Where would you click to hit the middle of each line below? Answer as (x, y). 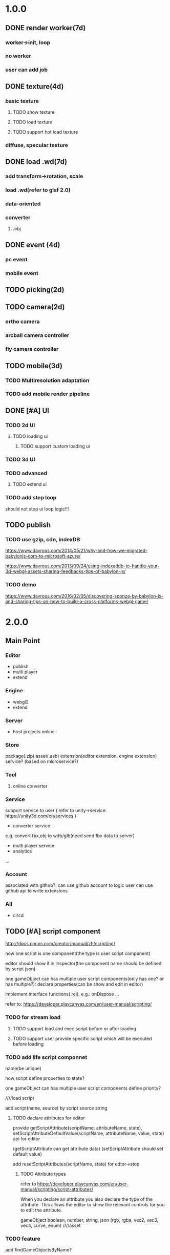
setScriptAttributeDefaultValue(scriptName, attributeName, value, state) (88, 1133)
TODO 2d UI (20, 425)
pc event (16, 259)
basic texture (22, 101)
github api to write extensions (37, 891)
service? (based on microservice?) (42, 761)
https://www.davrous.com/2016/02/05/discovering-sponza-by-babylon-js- (84, 596)
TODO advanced (26, 473)
